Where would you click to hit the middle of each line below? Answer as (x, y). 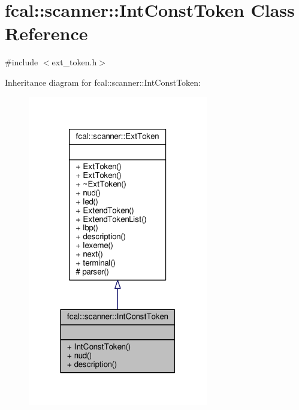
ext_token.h (74, 62)
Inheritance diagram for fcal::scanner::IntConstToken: (103, 82)
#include (22, 62)
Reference (46, 33)
